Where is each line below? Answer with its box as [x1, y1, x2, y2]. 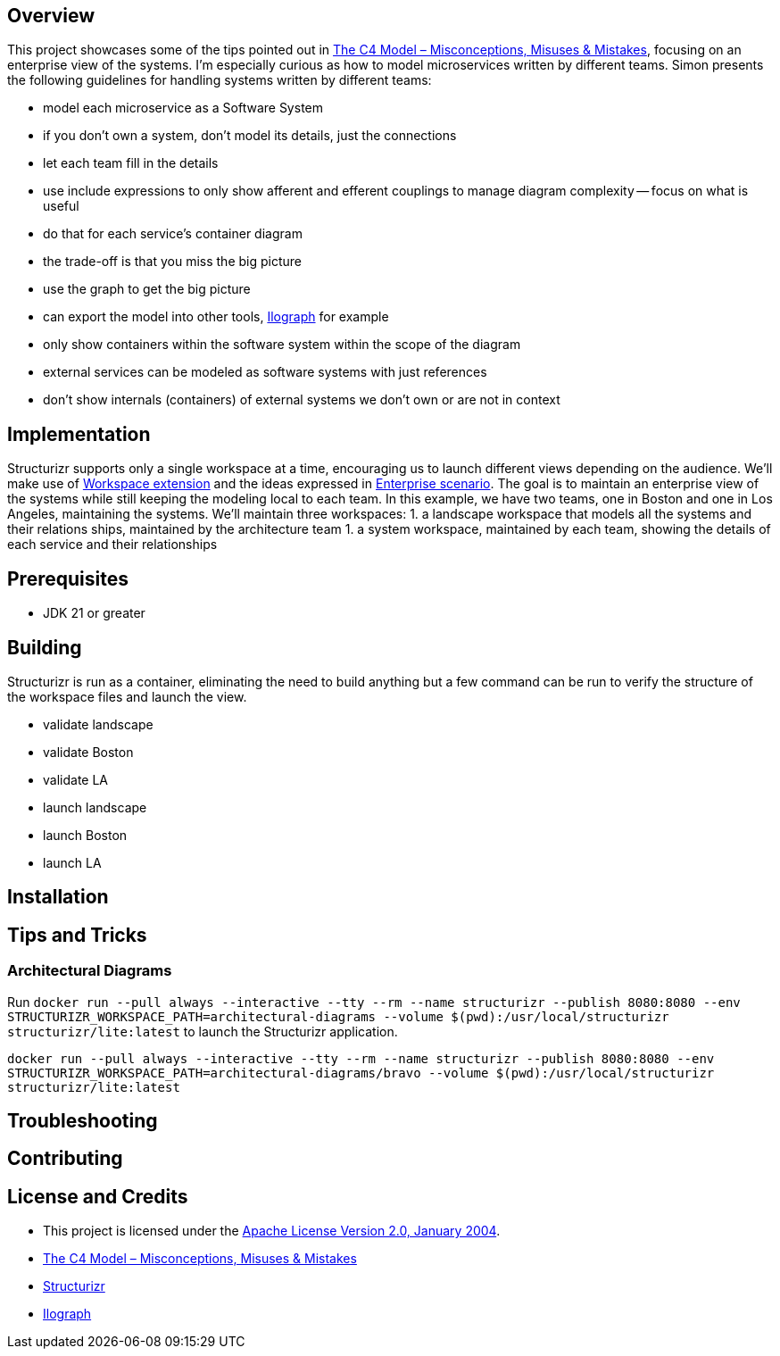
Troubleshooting [7, 1110, 158, 1133]
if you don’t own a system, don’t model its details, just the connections [43, 128, 457, 144]
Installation [7, 886, 109, 909]
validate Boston [43, 744, 134, 760]
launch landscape [43, 799, 147, 815]
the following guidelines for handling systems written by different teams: [7, 72, 432, 88]
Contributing [7, 1147, 123, 1170]
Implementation [7, 422, 151, 445]
